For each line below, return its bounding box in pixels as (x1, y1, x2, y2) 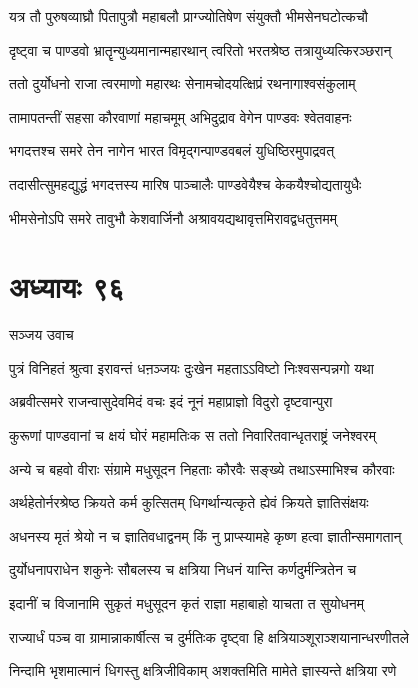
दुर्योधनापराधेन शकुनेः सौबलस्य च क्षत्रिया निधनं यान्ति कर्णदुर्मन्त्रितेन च (9, 559, 357, 580)
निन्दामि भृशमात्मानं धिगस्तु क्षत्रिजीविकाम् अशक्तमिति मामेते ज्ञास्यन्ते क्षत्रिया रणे (9, 660, 397, 681)
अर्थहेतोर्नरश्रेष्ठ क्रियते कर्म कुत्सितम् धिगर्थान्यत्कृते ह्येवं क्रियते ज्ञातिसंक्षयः (9, 492, 369, 513)
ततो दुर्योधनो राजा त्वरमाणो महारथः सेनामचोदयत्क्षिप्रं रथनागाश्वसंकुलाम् (9, 73, 356, 94)
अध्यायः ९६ (9, 266, 125, 307)
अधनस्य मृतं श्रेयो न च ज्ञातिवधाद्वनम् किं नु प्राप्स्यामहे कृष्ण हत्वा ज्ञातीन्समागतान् (9, 525, 402, 546)
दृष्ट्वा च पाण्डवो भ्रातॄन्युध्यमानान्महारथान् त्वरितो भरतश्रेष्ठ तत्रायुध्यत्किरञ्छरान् (9, 39, 392, 60)
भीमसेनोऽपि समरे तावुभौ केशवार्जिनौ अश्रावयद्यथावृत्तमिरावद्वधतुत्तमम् (9, 207, 337, 228)
